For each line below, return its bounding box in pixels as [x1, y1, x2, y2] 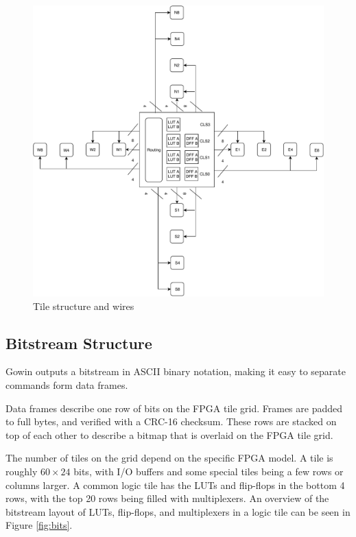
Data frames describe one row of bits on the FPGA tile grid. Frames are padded [5, 401, 343, 415]
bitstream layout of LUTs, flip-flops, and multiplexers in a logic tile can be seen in [5, 504, 351, 518]
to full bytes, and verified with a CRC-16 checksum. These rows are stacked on [5, 414, 337, 429]
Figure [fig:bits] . [5, 518, 73, 532]
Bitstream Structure [5, 332, 152, 353]
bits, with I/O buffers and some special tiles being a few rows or [73, 464, 344, 478]
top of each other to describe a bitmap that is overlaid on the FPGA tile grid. [5, 427, 333, 442]
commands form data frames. [5, 377, 128, 392]
